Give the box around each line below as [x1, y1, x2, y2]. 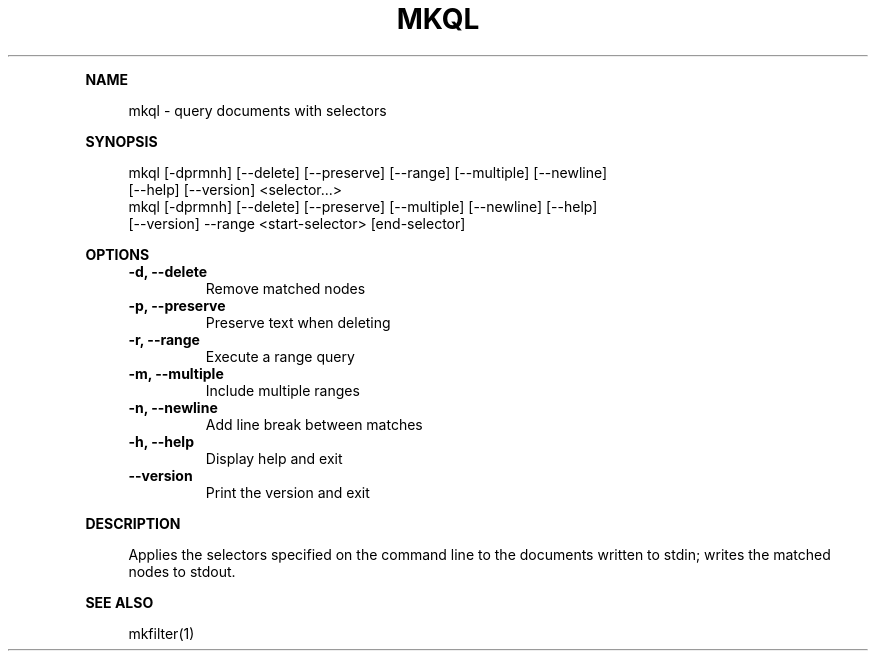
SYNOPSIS [85, 132, 158, 150]
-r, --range [128, 330, 200, 348]
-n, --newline [128, 398, 218, 416]
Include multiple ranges [205, 381, 360, 399]
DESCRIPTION [85, 514, 181, 532]
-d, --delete [128, 262, 208, 280]
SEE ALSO [85, 593, 154, 611]
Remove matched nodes [205, 279, 366, 297]
